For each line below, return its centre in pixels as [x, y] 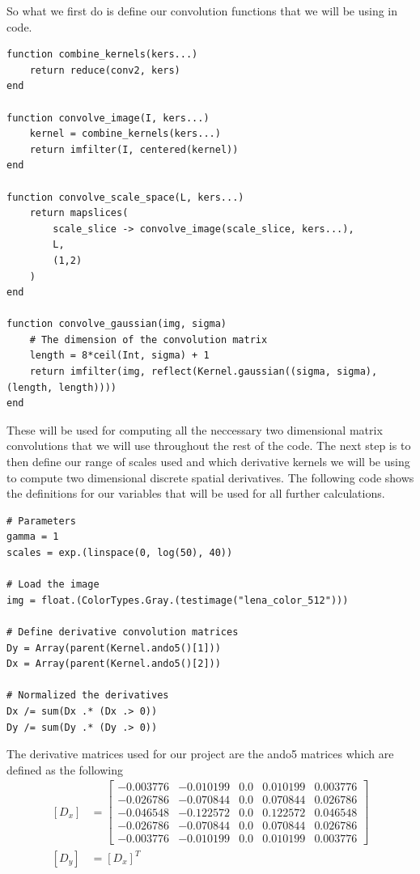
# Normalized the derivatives [88, 696]
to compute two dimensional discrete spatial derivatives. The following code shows [210, 477]
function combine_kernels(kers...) [102, 55]
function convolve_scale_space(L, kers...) [125, 197]
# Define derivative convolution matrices [123, 632]
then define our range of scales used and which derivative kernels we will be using [208, 462]
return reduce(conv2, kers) [105, 70]
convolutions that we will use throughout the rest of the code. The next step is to [209, 445]
